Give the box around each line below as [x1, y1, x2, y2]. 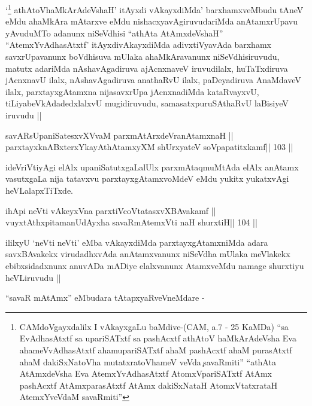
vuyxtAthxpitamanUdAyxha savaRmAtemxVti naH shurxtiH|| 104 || [5, 216, 258, 228]
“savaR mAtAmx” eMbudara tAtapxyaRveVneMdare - [5, 291, 205, 304]
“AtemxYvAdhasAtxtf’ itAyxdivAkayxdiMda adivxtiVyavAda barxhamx [5, 38, 271, 51]
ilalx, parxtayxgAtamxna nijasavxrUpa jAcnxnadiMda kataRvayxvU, [5, 85, 259, 97]
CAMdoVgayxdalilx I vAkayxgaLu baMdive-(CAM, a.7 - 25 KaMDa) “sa [19, 320, 289, 332]
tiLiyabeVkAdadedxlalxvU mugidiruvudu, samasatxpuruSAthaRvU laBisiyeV [5, 97, 289, 109]
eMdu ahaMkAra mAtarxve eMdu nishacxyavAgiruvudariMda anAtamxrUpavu [5, 15, 298, 28]
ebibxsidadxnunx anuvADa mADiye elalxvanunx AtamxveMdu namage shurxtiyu [5, 259, 304, 271]
